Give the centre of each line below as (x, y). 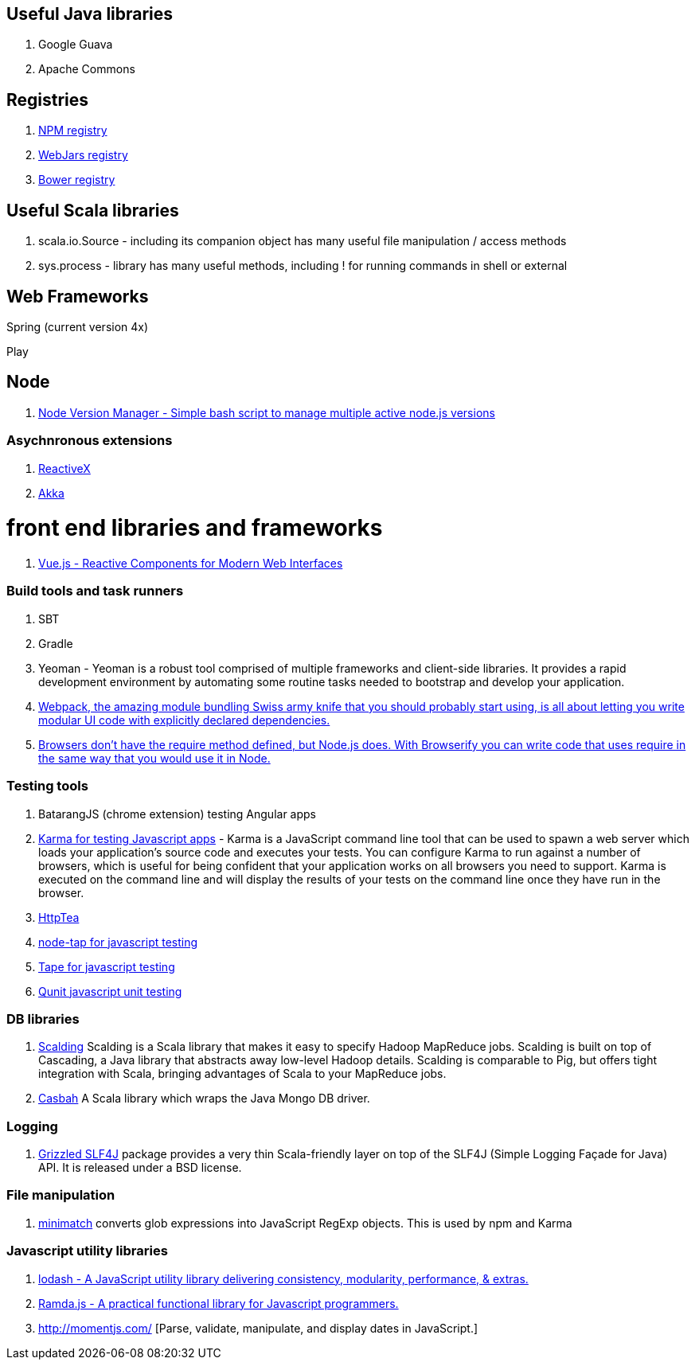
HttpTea (59, 917)
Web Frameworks (78, 296)
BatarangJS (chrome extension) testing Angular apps (177, 814)
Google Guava (76, 45)
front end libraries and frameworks (195, 528)
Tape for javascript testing (107, 966)
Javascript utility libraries (87, 1251)
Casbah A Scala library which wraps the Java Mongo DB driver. (204, 1099)
